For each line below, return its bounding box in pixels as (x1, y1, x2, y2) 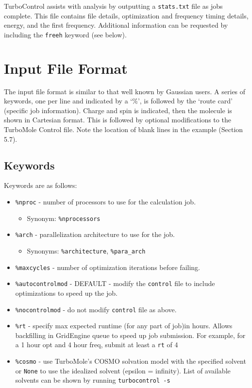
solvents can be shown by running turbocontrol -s (15, 375, 170, 385)
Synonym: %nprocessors (27, 213, 101, 223)
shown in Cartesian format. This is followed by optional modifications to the (4, 115, 231, 125)
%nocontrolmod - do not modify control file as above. (15, 304, 177, 314)
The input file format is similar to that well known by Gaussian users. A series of (4, 86, 246, 96)
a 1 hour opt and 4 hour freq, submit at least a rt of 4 (15, 339, 178, 350)
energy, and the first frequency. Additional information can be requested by (4, 20, 228, 30)
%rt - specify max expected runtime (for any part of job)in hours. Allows (15, 321, 233, 331)
